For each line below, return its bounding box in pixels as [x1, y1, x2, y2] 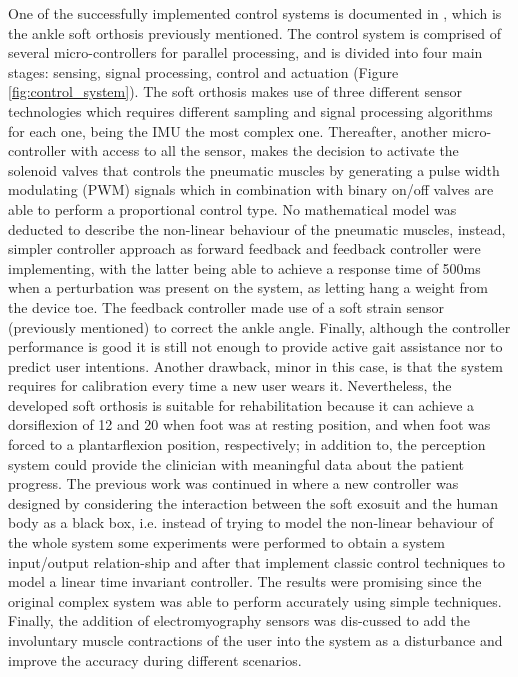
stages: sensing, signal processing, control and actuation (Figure [8, 61, 399, 82]
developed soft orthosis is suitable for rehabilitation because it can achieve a [8, 394, 475, 415]
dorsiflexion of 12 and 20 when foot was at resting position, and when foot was [8, 414, 491, 435]
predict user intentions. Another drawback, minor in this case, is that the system [8, 355, 503, 376]
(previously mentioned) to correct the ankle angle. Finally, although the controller [8, 316, 511, 337]
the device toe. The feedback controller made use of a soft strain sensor [8, 296, 445, 317]
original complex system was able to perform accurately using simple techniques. [8, 590, 502, 611]
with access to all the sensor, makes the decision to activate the [70, 140, 459, 161]
